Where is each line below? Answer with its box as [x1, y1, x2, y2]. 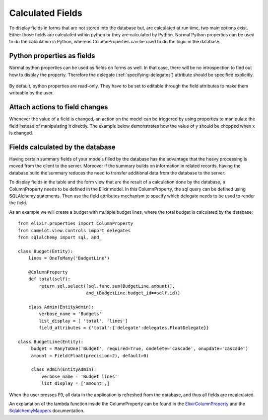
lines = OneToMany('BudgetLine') [28, 255, 110, 261]
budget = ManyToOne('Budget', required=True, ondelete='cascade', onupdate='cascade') [31, 346, 248, 351]
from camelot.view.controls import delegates [18, 228, 131, 233]
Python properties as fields [9, 52, 95, 60]
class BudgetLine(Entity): [18, 338, 84, 344]
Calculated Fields [9, 7, 82, 18]
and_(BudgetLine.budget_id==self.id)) [86, 290, 181, 296]
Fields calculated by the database [9, 143, 116, 151]
